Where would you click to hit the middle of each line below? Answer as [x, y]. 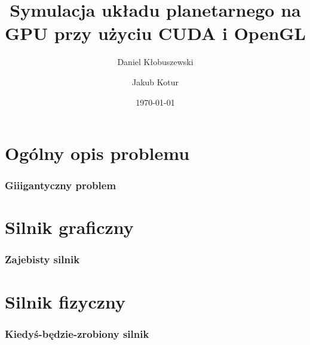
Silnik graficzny [69, 227]
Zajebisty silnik [42, 259]
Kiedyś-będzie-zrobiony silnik [77, 333]
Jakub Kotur [155, 81]
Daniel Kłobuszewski [155, 62]
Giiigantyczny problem [61, 185]
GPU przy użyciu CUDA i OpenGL [155, 33]
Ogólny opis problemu [97, 153]
